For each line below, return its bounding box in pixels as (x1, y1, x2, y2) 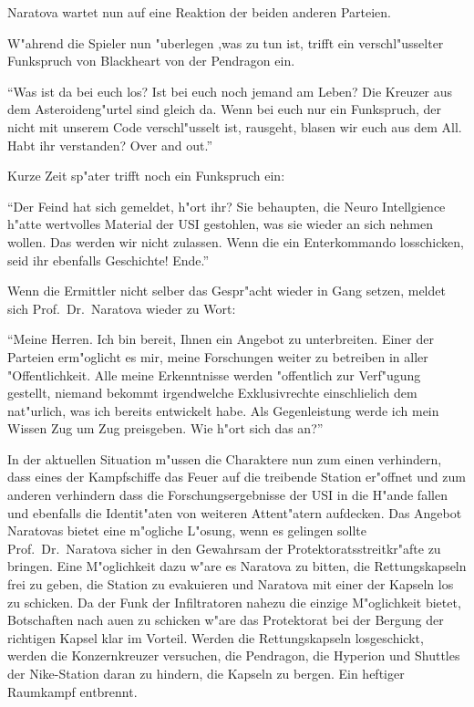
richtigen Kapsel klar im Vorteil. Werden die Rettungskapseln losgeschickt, (7, 628, 424, 647)
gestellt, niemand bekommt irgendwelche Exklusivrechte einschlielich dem (7, 383, 417, 402)
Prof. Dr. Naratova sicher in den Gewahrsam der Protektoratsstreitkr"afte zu (7, 538, 441, 557)
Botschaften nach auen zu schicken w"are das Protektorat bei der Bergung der (7, 610, 444, 629)
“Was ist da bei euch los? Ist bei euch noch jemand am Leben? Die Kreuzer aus (7, 81, 453, 100)
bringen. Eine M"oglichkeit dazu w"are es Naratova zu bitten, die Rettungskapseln (7, 556, 467, 576)
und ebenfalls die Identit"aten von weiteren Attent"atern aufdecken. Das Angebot (7, 503, 462, 522)
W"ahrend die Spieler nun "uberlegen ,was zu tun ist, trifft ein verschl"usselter (7, 33, 444, 52)
